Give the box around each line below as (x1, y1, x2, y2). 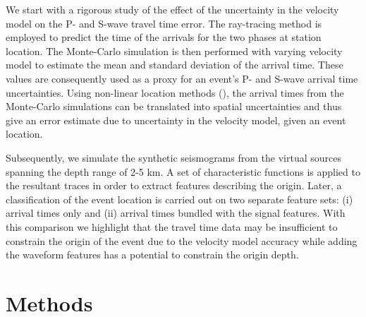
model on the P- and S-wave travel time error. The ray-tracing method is (6, 16, 322, 30)
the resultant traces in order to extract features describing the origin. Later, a (6, 178, 342, 193)
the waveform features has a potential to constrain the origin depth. (6, 247, 299, 262)
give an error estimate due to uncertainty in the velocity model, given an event (6, 112, 346, 127)
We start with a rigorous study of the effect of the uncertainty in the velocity (6, 2, 339, 16)
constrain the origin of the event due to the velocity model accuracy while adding (6, 233, 358, 248)
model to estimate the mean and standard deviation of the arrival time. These (6, 57, 343, 72)
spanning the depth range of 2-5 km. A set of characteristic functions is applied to (6, 164, 360, 179)
